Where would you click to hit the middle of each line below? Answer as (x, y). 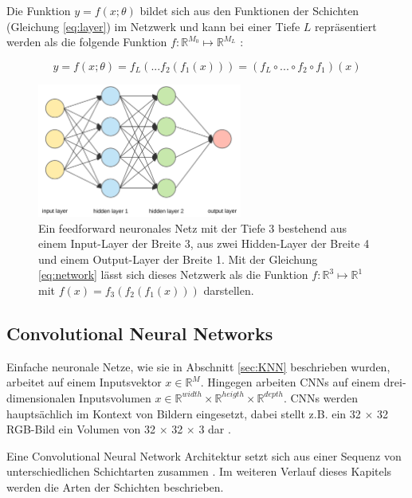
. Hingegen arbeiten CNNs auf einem (290, 382)
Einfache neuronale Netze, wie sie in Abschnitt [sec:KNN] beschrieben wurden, (198, 366)
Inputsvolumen (115, 397)
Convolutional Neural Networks (140, 333)
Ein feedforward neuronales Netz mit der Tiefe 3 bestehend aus (193, 227)
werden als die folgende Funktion (87, 42)
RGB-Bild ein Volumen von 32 (81, 429)
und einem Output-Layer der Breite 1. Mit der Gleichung (178, 259)
